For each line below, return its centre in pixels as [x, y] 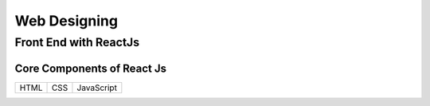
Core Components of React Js [91, 68]
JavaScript [97, 88]
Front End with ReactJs [77, 42]
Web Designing [66, 21]
